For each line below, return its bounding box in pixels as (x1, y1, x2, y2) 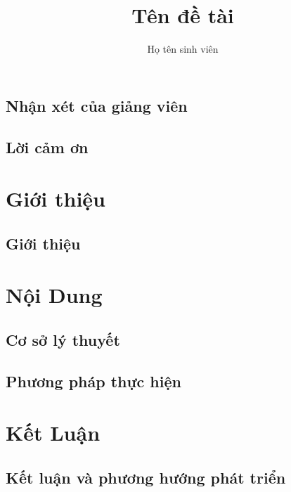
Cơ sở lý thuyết (6, 328, 120, 350)
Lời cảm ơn (6, 136, 89, 157)
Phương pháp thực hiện (6, 370, 181, 391)
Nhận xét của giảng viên (6, 94, 188, 116)
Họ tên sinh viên (147, 41, 219, 56)
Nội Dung (6, 280, 103, 309)
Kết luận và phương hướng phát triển (6, 466, 286, 488)
